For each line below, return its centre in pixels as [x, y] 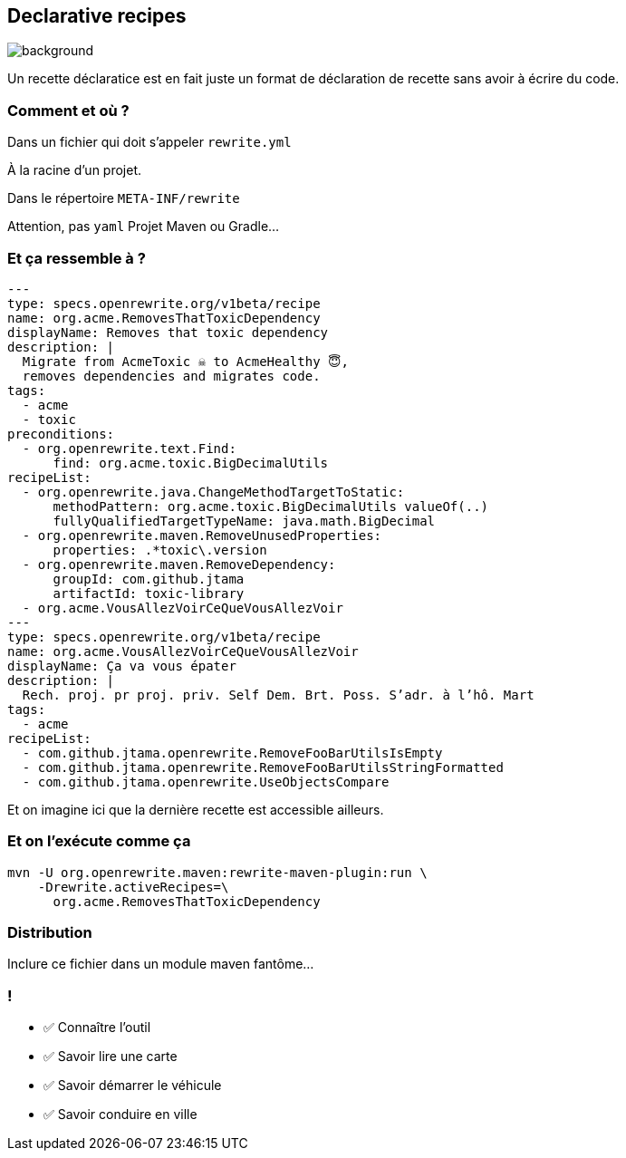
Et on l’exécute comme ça [99, 841]
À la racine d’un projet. [75, 170]
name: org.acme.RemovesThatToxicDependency [164, 318]
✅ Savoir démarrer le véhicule [133, 1086]
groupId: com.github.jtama [149, 579]
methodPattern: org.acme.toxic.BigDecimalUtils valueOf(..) [271, 506]
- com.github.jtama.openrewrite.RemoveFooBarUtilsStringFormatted [263, 767]
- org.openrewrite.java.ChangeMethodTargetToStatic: [213, 492]
